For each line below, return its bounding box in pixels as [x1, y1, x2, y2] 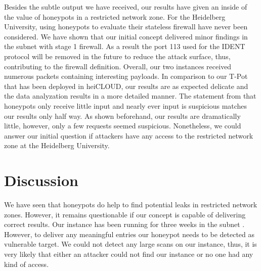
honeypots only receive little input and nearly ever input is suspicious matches [4, 100, 247, 111]
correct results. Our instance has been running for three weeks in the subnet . [4, 219, 245, 230]
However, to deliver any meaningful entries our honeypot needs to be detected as [4, 229, 255, 239]
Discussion [4, 170, 78, 191]
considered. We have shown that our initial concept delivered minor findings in [4, 31, 248, 41]
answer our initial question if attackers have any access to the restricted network [4, 130, 253, 141]
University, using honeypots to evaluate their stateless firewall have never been [4, 21, 248, 32]
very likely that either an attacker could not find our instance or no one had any [4, 249, 253, 259]
